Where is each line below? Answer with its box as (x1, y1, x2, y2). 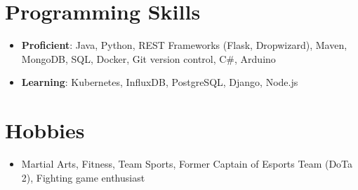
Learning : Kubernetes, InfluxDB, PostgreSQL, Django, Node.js (21, 75, 298, 89)
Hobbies (5, 116, 85, 145)
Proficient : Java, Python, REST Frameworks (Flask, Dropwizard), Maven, (21, 38, 347, 52)
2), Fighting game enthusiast (21, 170, 145, 184)
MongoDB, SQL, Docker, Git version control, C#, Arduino (21, 51, 276, 66)
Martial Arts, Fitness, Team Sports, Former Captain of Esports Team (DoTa (21, 156, 353, 171)
